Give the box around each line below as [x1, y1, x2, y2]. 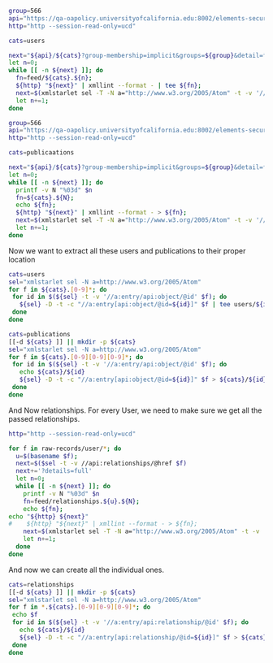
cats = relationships [8, 580, 75, 588]
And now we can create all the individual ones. [8, 565, 165, 574]
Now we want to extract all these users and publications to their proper [8, 245, 246, 255]
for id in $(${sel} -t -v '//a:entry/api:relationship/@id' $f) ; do [11, 618, 249, 626]
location [8, 254, 36, 264]
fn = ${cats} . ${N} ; [15, 193, 75, 201]
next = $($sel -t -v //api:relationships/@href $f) [15, 459, 187, 468]
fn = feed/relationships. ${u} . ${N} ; [23, 497, 140, 505]
